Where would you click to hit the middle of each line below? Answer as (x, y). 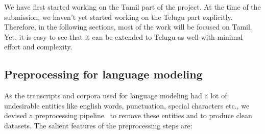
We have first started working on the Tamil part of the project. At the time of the (132, 7)
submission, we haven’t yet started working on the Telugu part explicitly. (118, 17)
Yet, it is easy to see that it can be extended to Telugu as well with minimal (124, 36)
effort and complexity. (38, 47)
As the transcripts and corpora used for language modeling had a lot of (116, 96)
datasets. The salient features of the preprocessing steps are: (98, 125)
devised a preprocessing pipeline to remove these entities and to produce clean (128, 115)
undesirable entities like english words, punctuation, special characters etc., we (127, 105)
